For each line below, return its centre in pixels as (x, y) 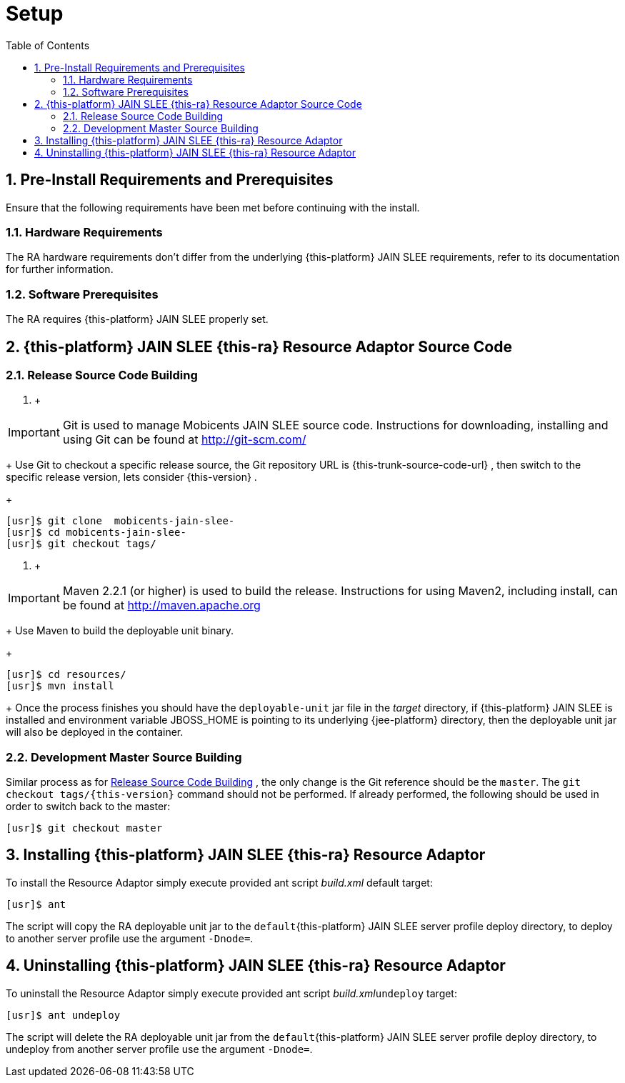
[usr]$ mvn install (60, 686)
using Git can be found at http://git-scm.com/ (184, 440)
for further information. (60, 269)
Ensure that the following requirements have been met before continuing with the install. (213, 207)
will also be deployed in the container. (95, 732)
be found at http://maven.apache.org (161, 605)
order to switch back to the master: (88, 807)
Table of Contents (48, 45)
